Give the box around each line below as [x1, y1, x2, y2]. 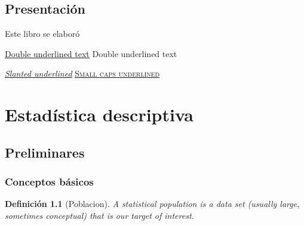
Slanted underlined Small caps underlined [5, 67, 160, 80]
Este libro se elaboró [5, 27, 80, 40]
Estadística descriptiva [5, 102, 194, 127]
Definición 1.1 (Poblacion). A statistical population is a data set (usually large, [5, 197, 300, 210]
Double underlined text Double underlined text [5, 47, 177, 59]
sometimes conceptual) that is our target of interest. [5, 209, 194, 221]
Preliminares [5, 143, 85, 161]
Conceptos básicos [5, 174, 94, 189]
